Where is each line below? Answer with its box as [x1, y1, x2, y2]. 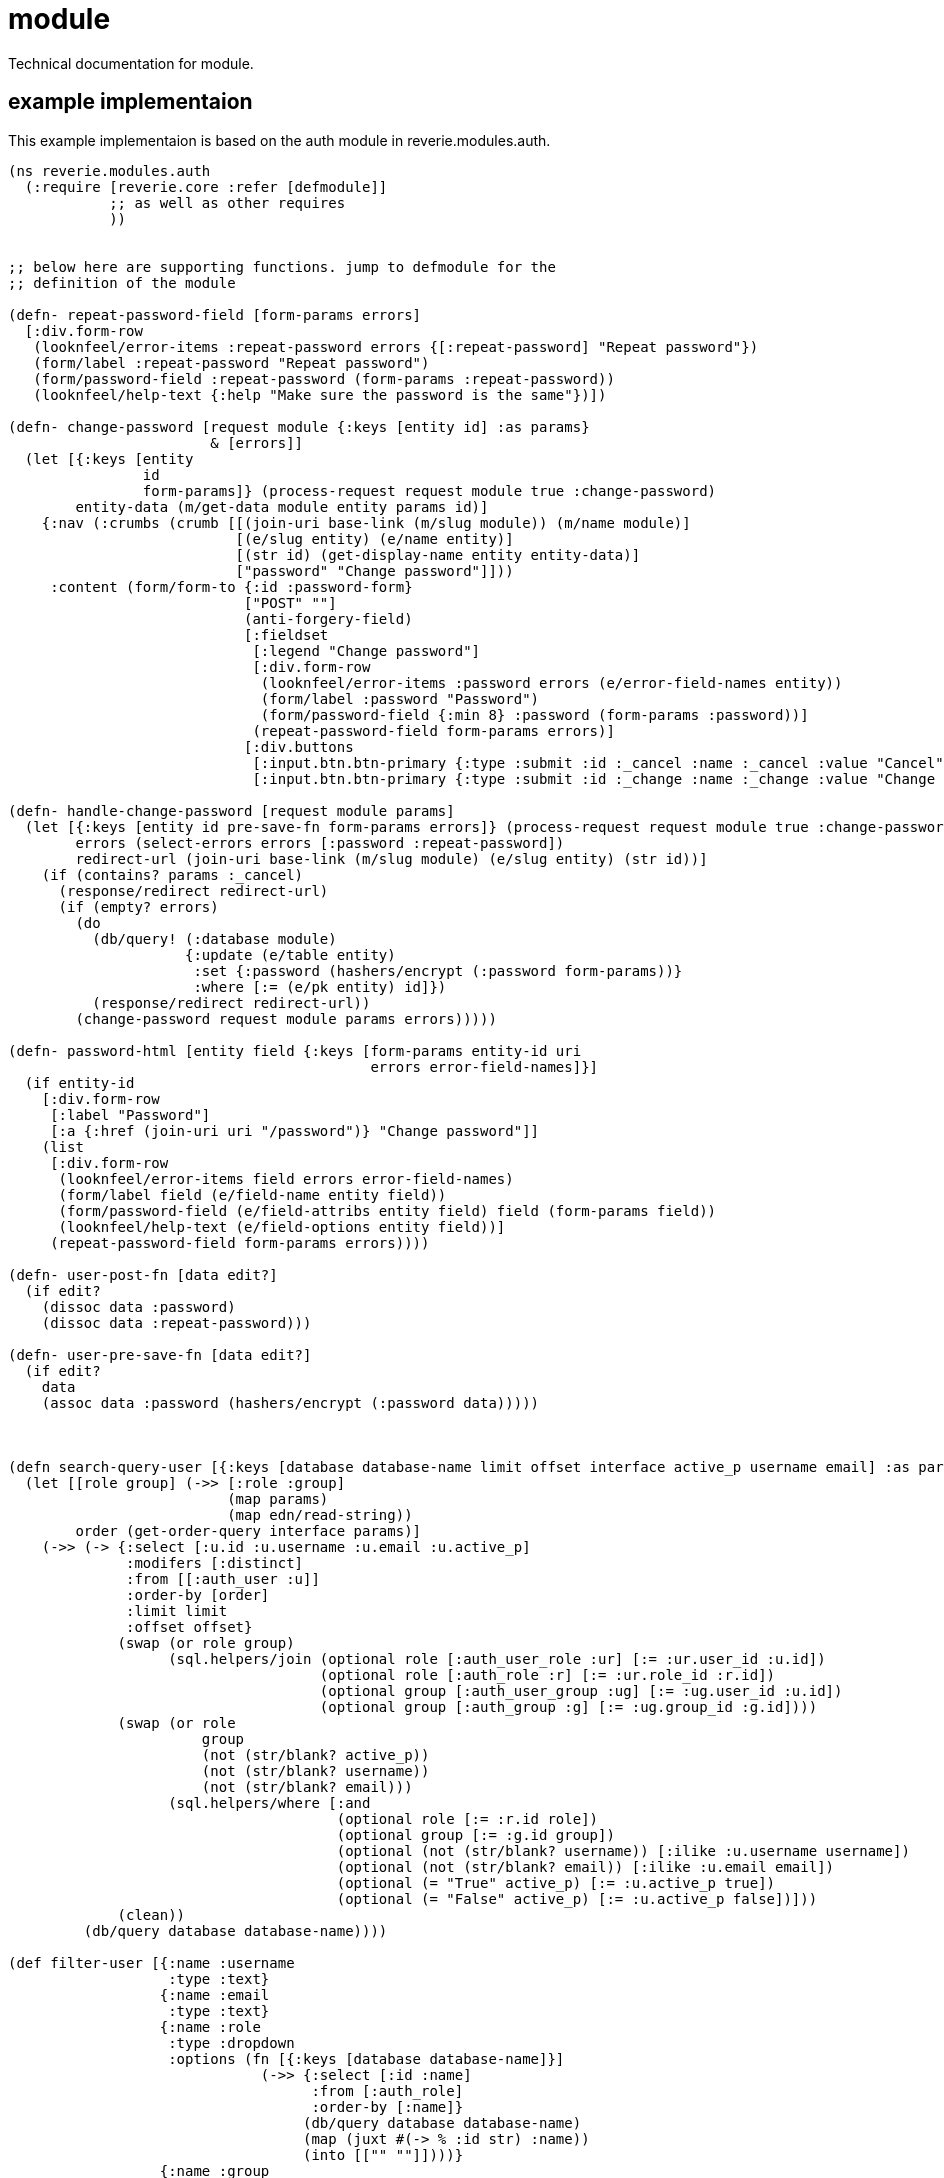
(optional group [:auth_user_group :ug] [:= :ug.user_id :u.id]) [319, 1682, 843, 1699]
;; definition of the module [8, 274, 236, 291]
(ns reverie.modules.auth [8, 162, 211, 179]
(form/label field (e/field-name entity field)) [58, 1186, 447, 1203]
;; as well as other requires [109, 194, 346, 211]
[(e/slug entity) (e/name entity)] [235, 530, 514, 547]
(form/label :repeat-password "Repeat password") [33, 354, 430, 371]
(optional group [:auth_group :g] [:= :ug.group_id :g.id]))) [319, 1698, 818, 1715]
